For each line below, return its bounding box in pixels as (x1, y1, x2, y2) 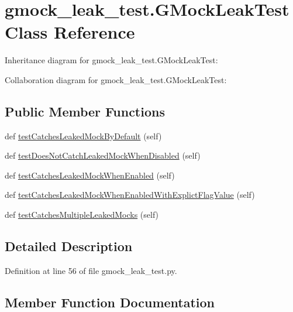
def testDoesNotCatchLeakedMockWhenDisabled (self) (5, 149, 201, 162)
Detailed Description (5, 237, 133, 255)
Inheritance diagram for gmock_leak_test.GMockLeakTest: (5, 54, 218, 66)
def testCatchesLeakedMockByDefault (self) (5, 129, 162, 142)
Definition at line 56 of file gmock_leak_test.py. (5, 264, 177, 276)
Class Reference (5, 20, 135, 44)
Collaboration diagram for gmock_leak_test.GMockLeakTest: (5, 73, 227, 85)
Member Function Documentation (5, 293, 215, 311)
